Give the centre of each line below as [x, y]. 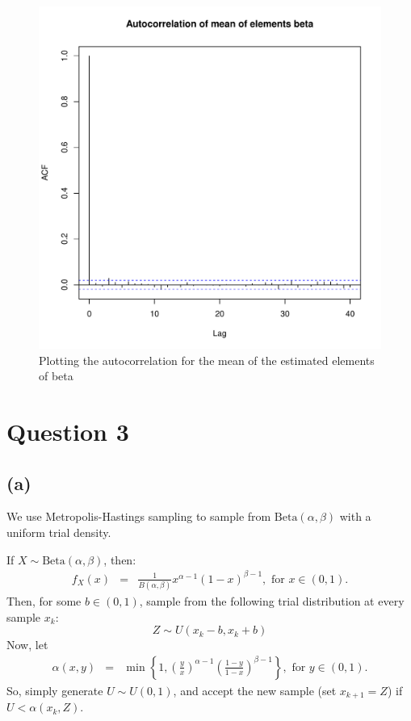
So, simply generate [55, 690]
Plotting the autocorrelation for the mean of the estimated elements [207, 360]
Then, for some [44, 600]
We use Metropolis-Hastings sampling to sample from [139, 516]
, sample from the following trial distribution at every [272, 600]
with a [355, 516]
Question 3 [68, 431]
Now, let [27, 645]
